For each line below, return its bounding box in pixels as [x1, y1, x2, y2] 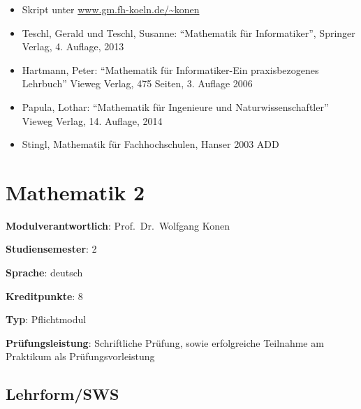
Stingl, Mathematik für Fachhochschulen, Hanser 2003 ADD [22, 137, 279, 151]
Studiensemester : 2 [6, 241, 97, 256]
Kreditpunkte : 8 [6, 288, 83, 303]
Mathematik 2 [6, 177, 145, 206]
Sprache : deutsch [6, 265, 83, 280]
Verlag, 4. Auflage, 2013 [22, 39, 124, 54]
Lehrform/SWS [6, 383, 119, 405]
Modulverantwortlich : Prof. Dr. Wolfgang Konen [6, 218, 230, 232]
